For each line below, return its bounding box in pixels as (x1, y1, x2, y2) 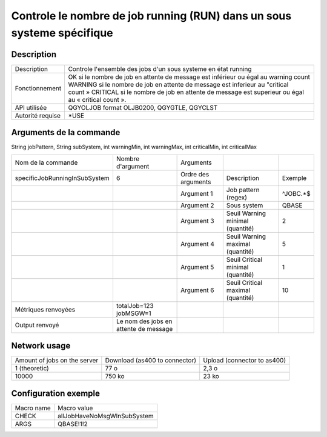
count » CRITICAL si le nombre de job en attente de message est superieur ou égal (68, 88, 304, 96)
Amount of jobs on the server (15, 356, 99, 365)
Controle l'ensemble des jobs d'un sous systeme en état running (68, 64, 252, 73)
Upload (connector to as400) (203, 356, 286, 365)
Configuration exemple (11, 388, 100, 398)
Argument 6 (180, 285, 214, 294)
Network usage (11, 341, 71, 351)
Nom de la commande (15, 158, 78, 167)
